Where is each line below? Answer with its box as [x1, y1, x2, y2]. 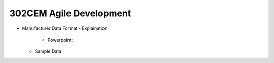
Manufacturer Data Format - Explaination [22, 25, 108, 31]
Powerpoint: [47, 37, 73, 43]
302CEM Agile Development [9, 8, 131, 19]
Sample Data [35, 48, 62, 54]
